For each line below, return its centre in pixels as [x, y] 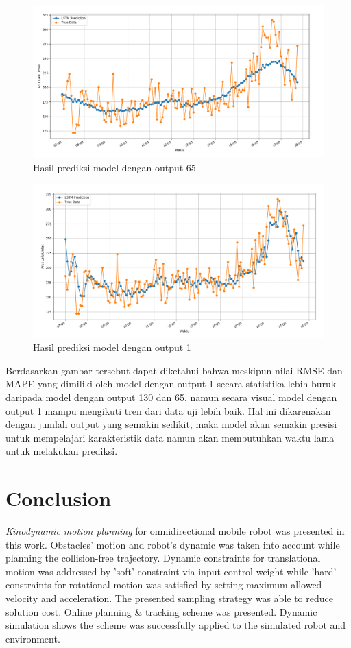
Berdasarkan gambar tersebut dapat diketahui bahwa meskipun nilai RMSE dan [174, 370]
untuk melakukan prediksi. [62, 451]
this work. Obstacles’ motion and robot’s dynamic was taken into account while [173, 544]
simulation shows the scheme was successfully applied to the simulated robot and [176, 625]
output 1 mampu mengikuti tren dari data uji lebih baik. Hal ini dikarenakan [168, 410]
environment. [33, 638]
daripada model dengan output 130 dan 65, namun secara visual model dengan [171, 397]
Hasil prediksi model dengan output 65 [114, 167]
